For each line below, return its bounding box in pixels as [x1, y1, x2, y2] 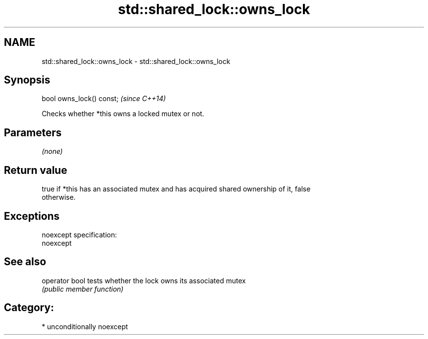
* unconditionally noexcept [42, 322, 128, 331]
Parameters [4, 126, 62, 139]
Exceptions [4, 210, 60, 222]
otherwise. [42, 193, 76, 202]
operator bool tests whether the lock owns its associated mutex [42, 276, 246, 285]
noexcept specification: [42, 230, 117, 239]
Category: [4, 301, 54, 314]
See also [4, 255, 46, 268]
